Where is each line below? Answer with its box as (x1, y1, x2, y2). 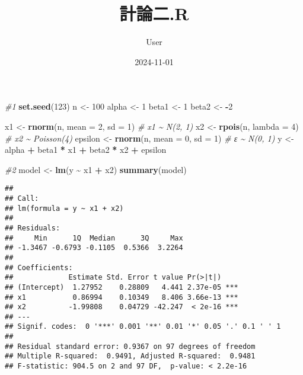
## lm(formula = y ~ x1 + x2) (5, 204, 124, 213)
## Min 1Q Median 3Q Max (5, 233, 183, 242)
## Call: (5, 194, 39, 203)
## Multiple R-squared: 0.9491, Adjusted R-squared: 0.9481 (5, 352, 256, 361)
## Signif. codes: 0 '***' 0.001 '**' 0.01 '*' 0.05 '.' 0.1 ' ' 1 (5, 322, 281, 331)
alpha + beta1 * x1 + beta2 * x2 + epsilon (5, 143, 167, 156)
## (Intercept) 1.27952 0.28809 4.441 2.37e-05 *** (5, 283, 238, 291)
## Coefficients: (5, 263, 73, 272)
